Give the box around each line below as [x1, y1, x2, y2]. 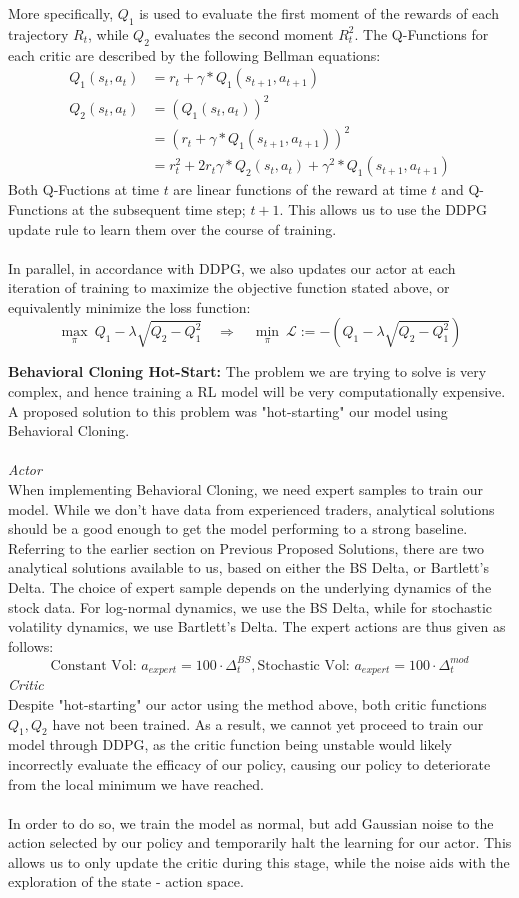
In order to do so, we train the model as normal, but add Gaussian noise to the [8, 812, 494, 833]
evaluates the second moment [154, 23, 334, 44]
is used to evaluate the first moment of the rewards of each [139, 3, 499, 23]
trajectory [8, 23, 69, 44]
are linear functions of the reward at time [173, 179, 427, 200]
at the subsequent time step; [72, 198, 246, 219]
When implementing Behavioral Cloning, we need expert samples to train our [8, 479, 483, 500]
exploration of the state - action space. [8, 871, 244, 892]
